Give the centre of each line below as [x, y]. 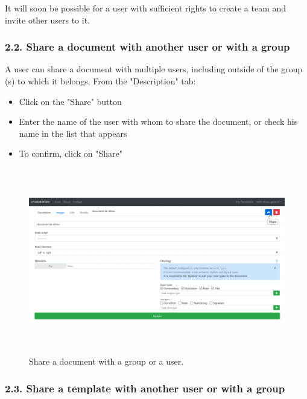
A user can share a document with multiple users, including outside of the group [154, 69]
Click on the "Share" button [70, 101]
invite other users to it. [48, 20]
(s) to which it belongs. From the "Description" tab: [100, 81]
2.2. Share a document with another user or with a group [147, 47]
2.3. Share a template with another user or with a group [145, 388]
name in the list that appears [73, 133]
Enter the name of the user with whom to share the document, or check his [158, 121]
